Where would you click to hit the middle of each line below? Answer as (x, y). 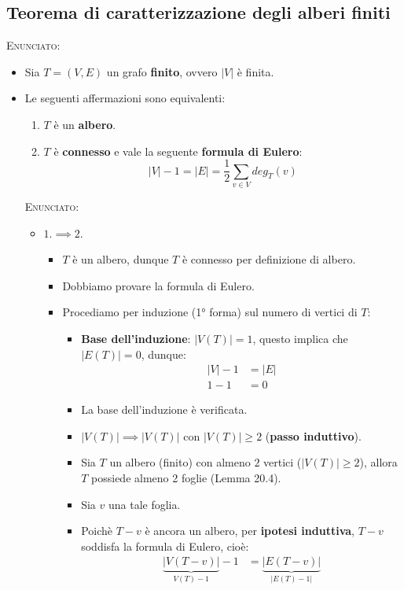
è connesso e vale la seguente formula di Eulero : (178, 151)
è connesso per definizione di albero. (269, 259)
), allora (378, 462)
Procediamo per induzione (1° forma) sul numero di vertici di (210, 312)
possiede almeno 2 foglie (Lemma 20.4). (186, 477)
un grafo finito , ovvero (162, 71)
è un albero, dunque (121, 259)
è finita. (255, 71)
